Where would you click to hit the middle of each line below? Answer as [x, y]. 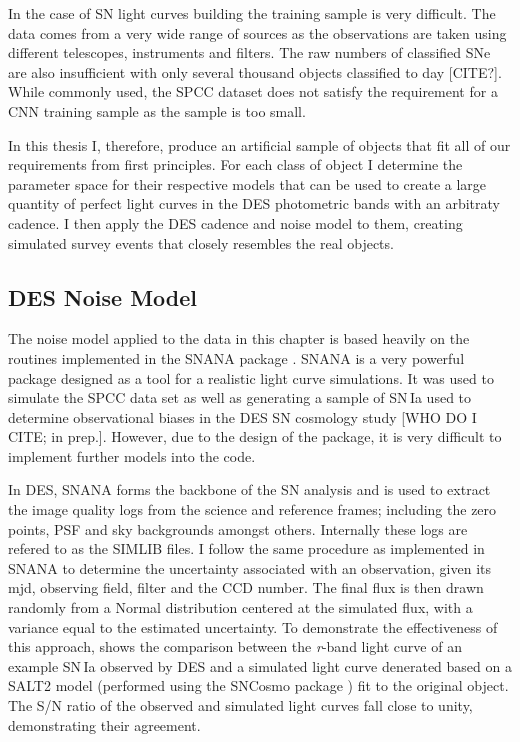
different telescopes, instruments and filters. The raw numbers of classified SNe [249, 52]
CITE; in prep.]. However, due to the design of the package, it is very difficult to [255, 436]
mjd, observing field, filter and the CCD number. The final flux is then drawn [246, 587]
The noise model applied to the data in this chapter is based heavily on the [239, 338]
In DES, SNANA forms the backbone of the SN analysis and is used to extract [249, 489]
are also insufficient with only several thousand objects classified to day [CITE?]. [255, 71]
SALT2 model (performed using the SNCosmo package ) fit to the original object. [258, 685]
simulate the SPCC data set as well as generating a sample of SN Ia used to [240, 397]
